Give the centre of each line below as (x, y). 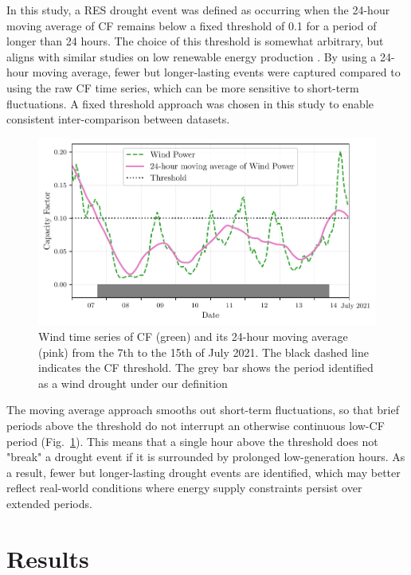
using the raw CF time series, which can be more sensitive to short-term (183, 87)
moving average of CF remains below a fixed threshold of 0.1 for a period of (192, 25)
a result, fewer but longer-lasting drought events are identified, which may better (204, 472)
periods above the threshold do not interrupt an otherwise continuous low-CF (196, 425)
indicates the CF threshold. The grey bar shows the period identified (206, 368)
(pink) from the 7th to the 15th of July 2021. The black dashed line (204, 352)
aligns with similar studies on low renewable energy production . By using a (192, 56)
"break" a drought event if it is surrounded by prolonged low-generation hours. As (206, 457)
